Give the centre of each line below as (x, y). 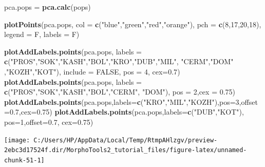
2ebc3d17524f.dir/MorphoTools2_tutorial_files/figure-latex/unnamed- (126, 150)
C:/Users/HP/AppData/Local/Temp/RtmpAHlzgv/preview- (126, 140)
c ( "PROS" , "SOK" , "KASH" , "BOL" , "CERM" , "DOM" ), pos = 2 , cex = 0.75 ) (120, 92)
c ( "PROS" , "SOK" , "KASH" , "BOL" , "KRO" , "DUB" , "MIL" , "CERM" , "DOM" (119, 61)
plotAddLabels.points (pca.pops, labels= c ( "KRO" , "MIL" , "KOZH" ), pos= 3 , (123, 101)
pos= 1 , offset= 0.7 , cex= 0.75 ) (49, 122)
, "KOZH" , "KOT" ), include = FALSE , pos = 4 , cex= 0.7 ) (92, 71)
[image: (17, 140)
